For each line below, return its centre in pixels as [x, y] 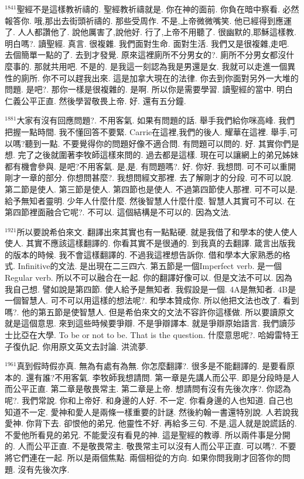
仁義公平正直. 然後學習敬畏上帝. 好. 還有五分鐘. [95, 100]
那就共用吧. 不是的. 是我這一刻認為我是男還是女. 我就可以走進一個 [161, 66]
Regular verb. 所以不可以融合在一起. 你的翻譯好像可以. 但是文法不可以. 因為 [149, 278]
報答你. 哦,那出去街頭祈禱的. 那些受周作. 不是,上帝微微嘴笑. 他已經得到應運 [148, 20]
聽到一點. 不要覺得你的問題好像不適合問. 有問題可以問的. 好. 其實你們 [158, 143]
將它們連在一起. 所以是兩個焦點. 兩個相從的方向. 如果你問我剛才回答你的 [144, 457]
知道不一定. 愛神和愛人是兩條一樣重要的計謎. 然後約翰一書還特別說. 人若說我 [152, 411]
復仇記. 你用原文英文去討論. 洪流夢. [80, 346]
